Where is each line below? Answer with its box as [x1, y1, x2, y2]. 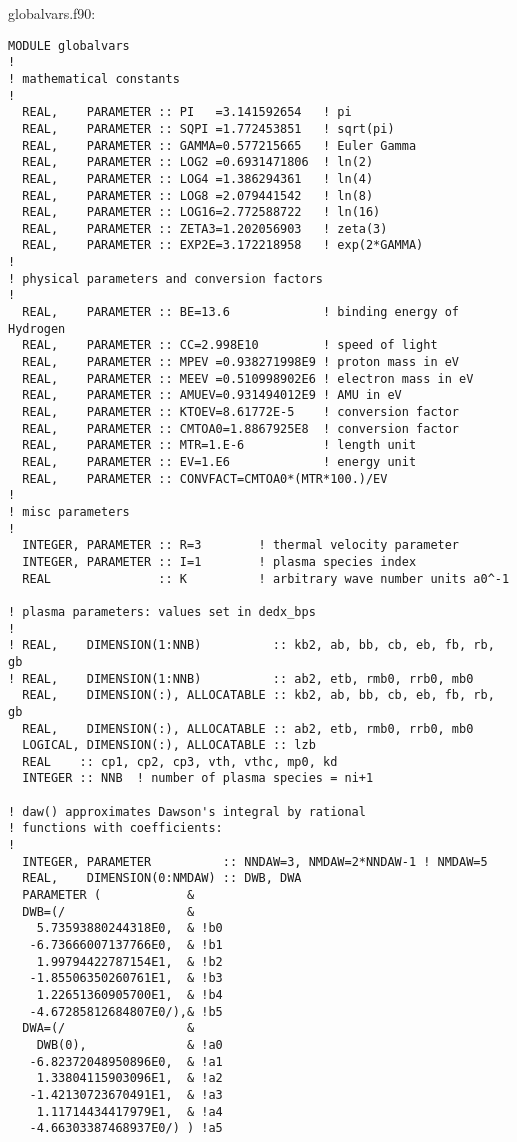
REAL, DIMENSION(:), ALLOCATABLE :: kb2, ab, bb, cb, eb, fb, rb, [22, 688, 495, 703]
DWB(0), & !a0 [36, 1037, 223, 1052]
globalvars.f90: [8, 3, 96, 23]
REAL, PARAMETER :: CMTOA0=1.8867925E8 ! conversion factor [22, 421, 460, 436]
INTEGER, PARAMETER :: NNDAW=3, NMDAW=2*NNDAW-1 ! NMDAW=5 [22, 854, 488, 869]
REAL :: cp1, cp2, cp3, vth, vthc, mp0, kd [22, 754, 338, 769]
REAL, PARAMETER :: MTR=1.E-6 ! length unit [22, 438, 417, 453]
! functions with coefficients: [8, 821, 223, 836]
